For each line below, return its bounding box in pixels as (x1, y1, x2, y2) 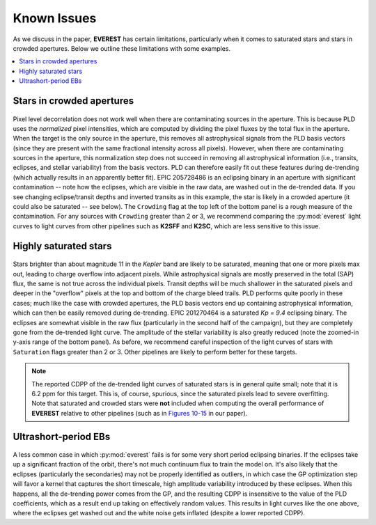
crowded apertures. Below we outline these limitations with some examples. (13, 44, 231, 52)
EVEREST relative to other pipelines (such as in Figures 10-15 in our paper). (31, 409, 248, 417)
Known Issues (13, 10, 97, 26)
